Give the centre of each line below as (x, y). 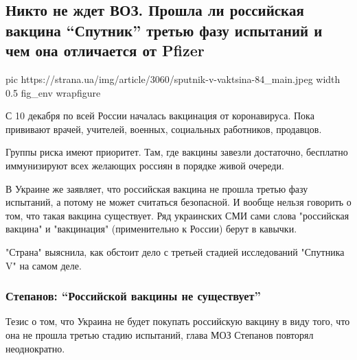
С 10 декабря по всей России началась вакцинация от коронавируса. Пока (160, 116)
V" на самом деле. (44, 265)
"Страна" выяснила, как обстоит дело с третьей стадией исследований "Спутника (175, 251)
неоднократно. (35, 348)
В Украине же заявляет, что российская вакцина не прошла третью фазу (157, 188)
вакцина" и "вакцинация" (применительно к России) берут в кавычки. (151, 229)
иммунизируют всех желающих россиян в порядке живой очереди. (145, 165)
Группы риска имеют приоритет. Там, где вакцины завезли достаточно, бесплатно (177, 152)
